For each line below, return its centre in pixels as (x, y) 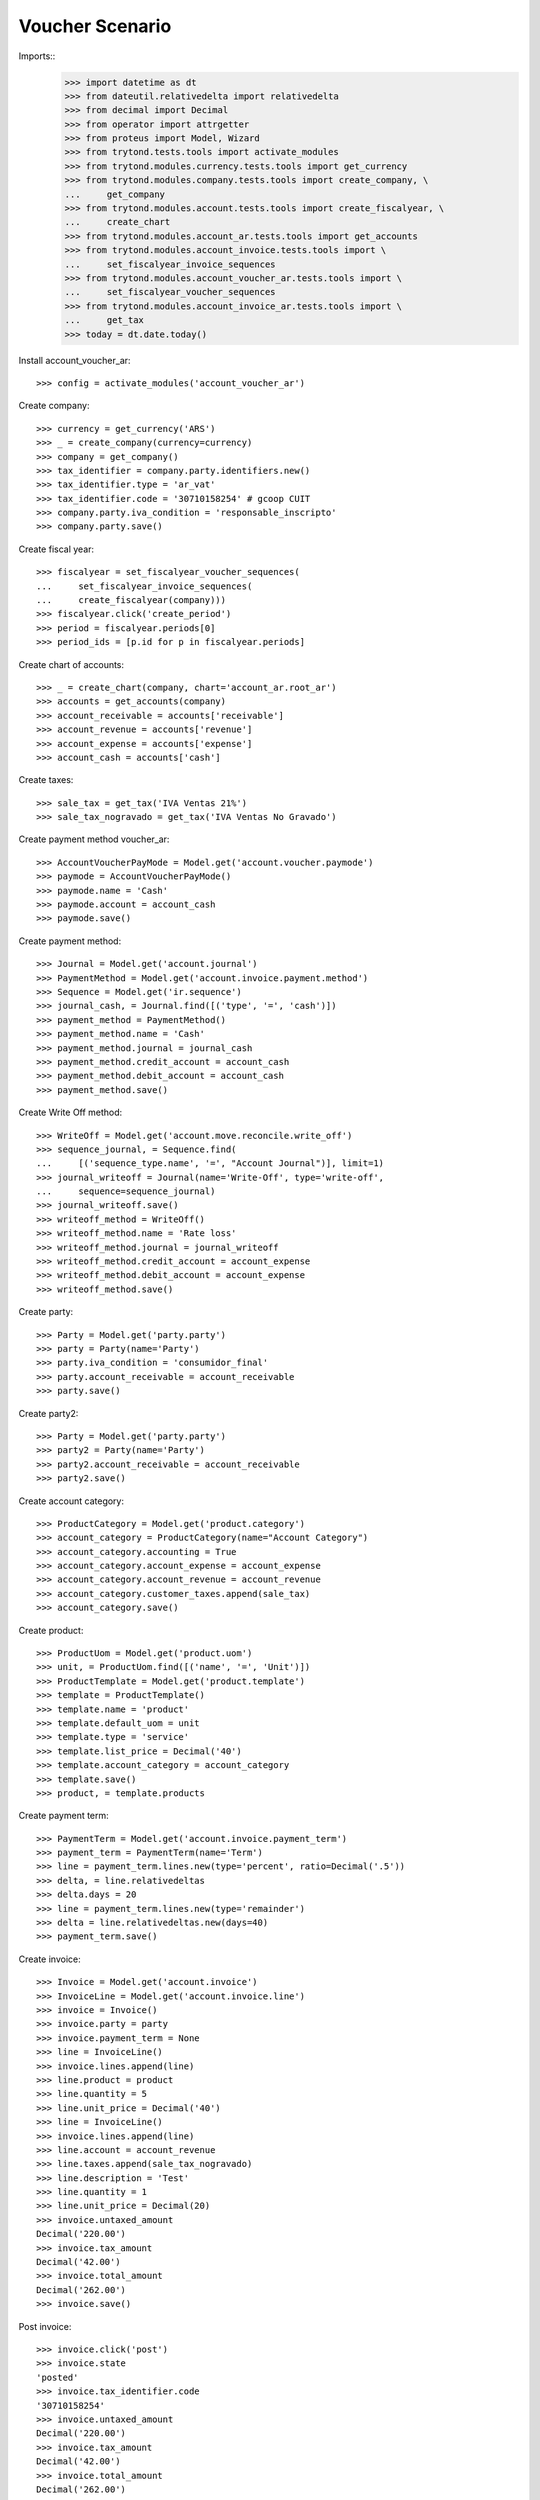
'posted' (57, 2377)
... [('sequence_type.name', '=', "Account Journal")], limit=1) (210, 1163)
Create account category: (71, 1501)
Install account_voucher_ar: (74, 360)
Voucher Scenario (95, 26)
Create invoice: (49, 1959)
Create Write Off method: (70, 1112)
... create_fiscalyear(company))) (131, 600)
